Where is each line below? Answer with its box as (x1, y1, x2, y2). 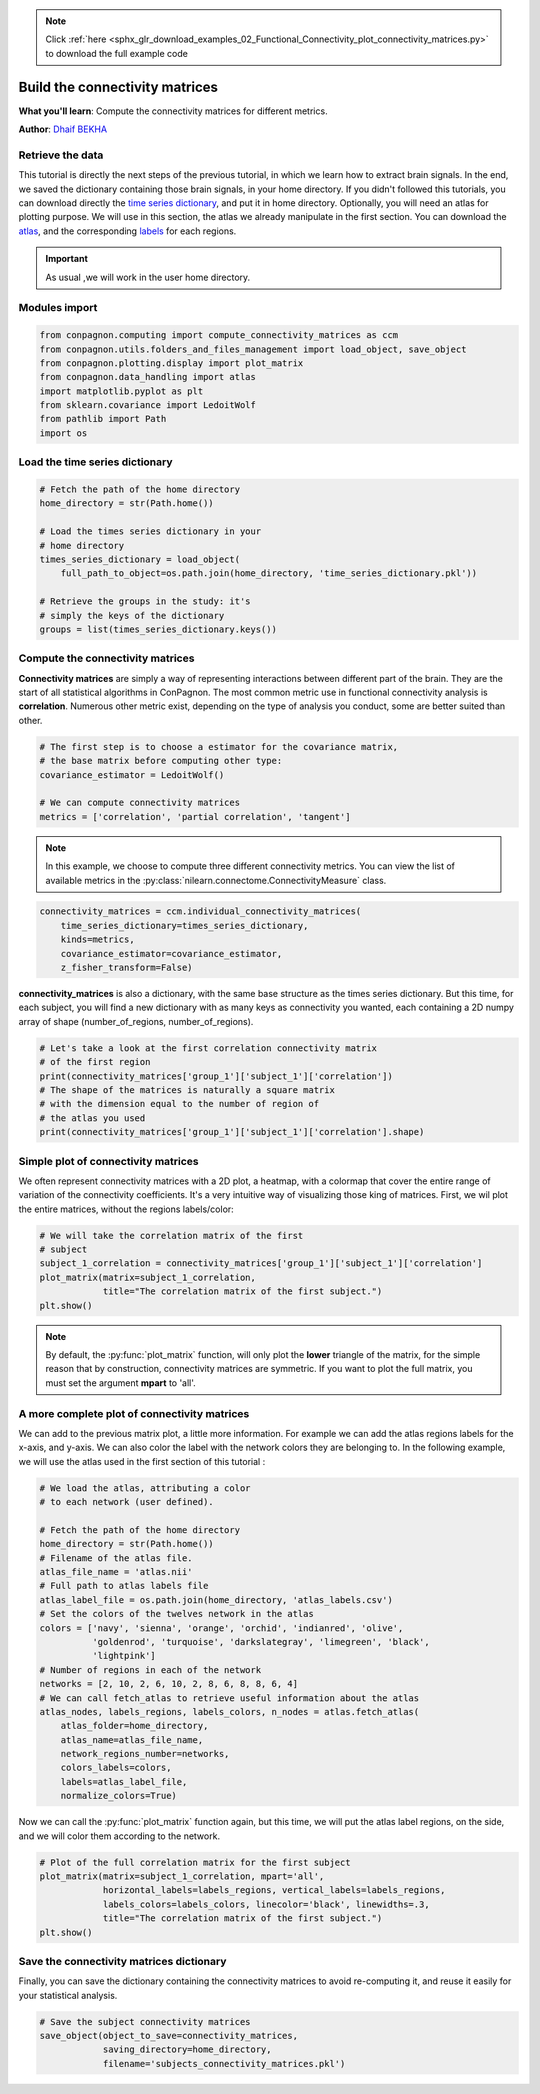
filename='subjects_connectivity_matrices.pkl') (102, 2058, 346, 2069)
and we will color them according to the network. (18, 1830, 220, 1842)
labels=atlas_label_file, (60, 1776, 188, 1787)
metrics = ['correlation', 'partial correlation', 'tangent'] (39, 811, 351, 822)
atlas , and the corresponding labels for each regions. (18, 225, 237, 237)
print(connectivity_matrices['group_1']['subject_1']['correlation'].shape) (39, 1126, 425, 1138)
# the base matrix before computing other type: (39, 755, 283, 767)
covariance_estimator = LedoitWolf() (39, 769, 225, 780)
